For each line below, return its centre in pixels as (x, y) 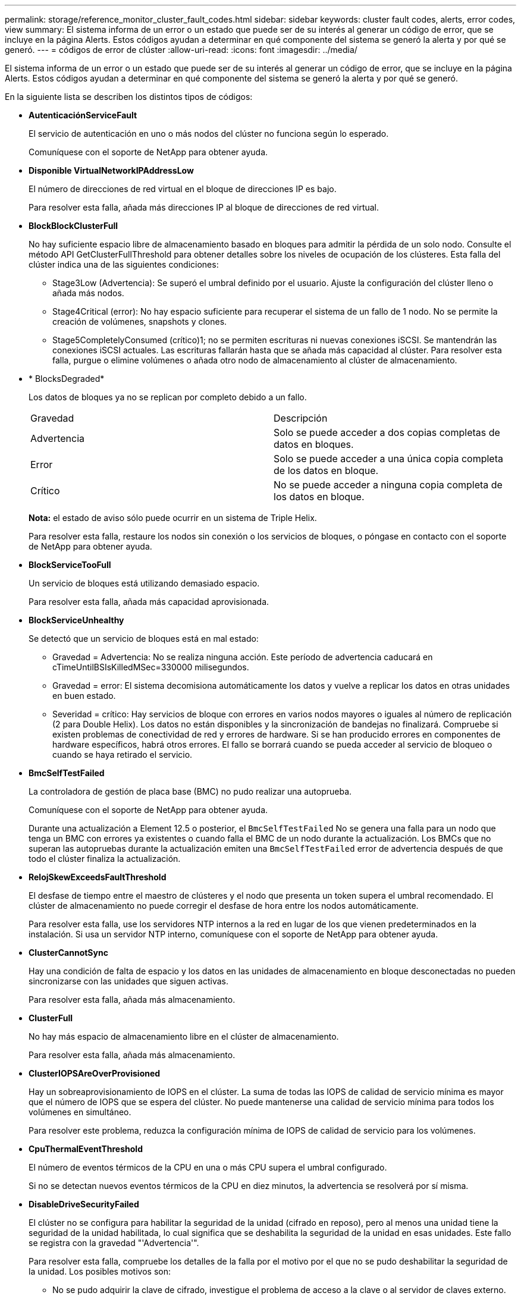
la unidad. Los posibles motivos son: (100, 1271)
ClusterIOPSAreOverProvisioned (95, 1073)
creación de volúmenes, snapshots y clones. (140, 321)
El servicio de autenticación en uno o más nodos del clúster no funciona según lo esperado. (209, 134)
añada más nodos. (88, 293)
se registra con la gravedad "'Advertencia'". (114, 1243)
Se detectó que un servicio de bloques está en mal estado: (144, 638)
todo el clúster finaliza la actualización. (105, 859)
